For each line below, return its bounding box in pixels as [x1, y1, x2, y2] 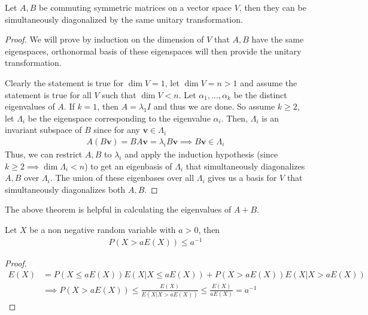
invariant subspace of [5, 123, 82, 136]
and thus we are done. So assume [153, 100, 275, 113]
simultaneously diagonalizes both [5, 183, 126, 195]
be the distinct [233, 88, 287, 101]
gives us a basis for [208, 171, 277, 184]
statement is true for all [5, 88, 92, 101]
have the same [251, 33, 304, 46]
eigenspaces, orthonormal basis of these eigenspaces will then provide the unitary [5, 44, 302, 57]
